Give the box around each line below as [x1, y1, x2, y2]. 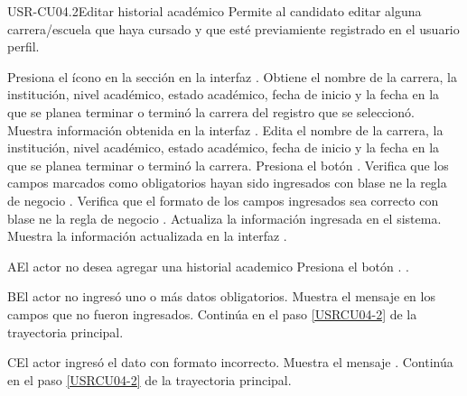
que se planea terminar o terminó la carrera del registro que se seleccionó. [7, 102, 415, 121]
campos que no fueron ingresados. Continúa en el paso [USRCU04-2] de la [7, 304, 417, 323]
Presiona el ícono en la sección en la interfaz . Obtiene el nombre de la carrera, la [7, 67, 457, 86]
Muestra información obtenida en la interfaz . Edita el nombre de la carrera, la [7, 120, 444, 139]
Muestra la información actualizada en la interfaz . [7, 226, 287, 245]
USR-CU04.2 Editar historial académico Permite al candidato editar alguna [7, 2, 422, 20]
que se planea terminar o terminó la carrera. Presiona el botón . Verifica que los [7, 155, 449, 174]
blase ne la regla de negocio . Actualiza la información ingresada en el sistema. [7, 208, 442, 227]
